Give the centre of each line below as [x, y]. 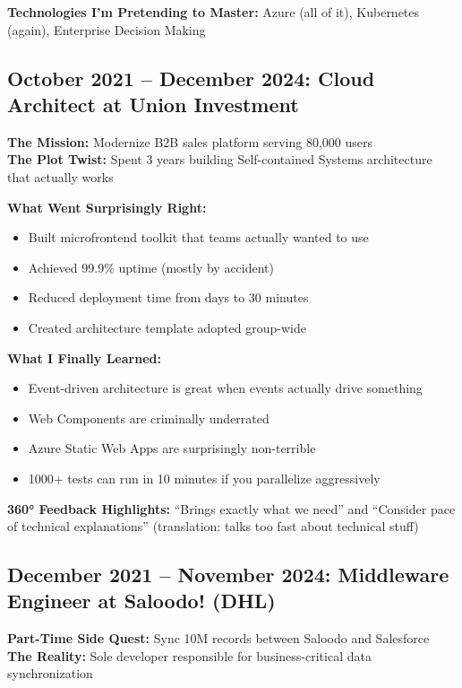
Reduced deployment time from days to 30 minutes [168, 297]
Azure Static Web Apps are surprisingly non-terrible [172, 448]
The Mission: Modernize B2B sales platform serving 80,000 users [190, 141]
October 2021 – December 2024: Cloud [191, 78]
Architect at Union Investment [153, 104]
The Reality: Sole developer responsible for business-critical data [189, 655]
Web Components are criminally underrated [149, 418]
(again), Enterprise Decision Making [107, 29]
